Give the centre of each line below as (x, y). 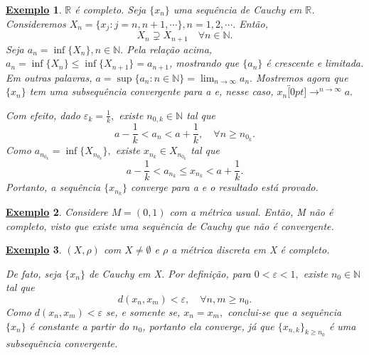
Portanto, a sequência (53, 187)
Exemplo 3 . (34, 250)
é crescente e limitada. (315, 63)
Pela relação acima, (170, 49)
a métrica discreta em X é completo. (251, 250)
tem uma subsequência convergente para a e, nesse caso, (151, 91)
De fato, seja (34, 273)
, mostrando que (204, 63)
